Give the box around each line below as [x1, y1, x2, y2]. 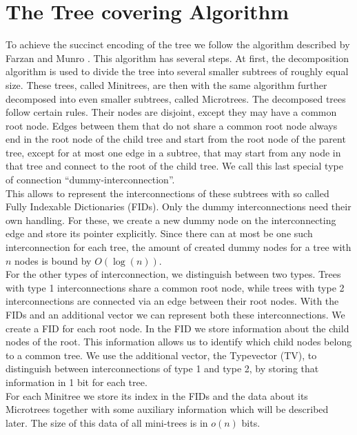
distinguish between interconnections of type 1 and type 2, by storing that [6, 361, 319, 376]
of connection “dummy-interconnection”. [6, 172, 175, 187]
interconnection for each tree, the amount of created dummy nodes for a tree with [6, 240, 351, 254]
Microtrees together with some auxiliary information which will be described [6, 402, 329, 416]
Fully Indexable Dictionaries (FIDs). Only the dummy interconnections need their [6, 199, 351, 214]
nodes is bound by [14, 253, 92, 267]
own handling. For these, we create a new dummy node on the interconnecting [6, 212, 336, 227]
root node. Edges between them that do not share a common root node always [6, 118, 338, 132]
